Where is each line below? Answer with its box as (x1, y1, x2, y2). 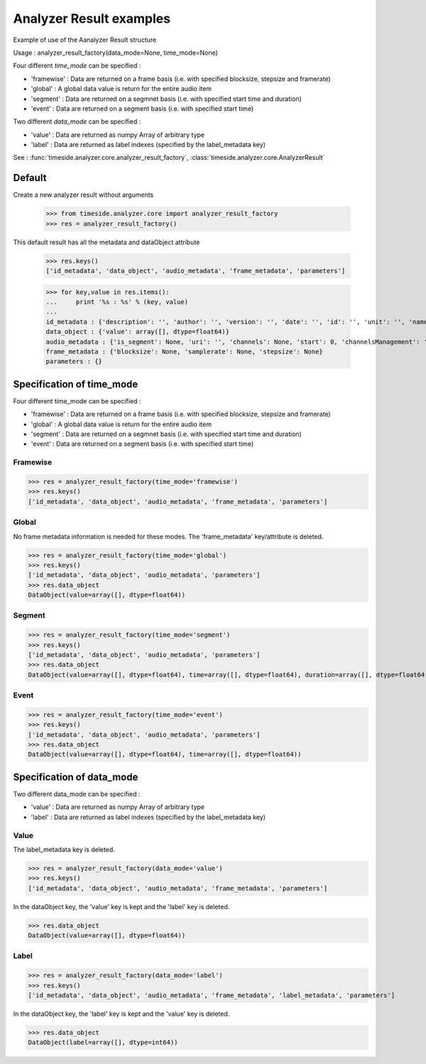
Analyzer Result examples (13, 11, 170, 26)
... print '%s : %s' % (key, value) (45, 298, 188, 306)
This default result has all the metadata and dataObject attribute (13, 238, 200, 246)
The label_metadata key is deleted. (13, 845, 115, 854)
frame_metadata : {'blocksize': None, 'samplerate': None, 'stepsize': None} (45, 348, 323, 356)
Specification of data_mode (13, 771, 138, 783)
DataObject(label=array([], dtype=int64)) (28, 1038, 178, 1047)
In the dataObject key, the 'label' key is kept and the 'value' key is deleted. (13, 1009, 230, 1018)
